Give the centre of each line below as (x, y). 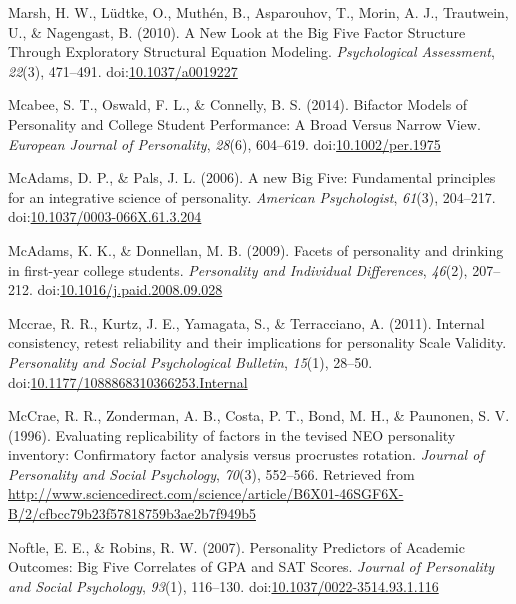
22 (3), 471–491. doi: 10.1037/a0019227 (123, 70)
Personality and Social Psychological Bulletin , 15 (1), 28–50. (190, 361)
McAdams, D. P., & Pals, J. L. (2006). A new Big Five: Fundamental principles (252, 177)
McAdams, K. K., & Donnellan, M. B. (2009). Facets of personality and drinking (256, 249)
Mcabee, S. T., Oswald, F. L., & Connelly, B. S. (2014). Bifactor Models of (238, 104)
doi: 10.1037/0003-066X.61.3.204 (105, 216)
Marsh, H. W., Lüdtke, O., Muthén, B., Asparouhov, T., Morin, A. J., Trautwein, (258, 12)
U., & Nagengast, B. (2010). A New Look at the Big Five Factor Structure (237, 31)
